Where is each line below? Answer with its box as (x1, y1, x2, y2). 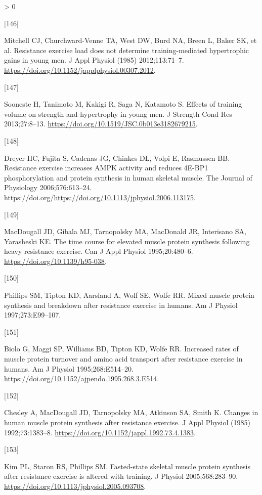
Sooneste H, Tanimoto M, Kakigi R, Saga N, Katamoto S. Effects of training (4, 99, 242, 109)
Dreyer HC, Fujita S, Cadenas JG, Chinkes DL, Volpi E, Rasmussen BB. (4, 152, 230, 163)
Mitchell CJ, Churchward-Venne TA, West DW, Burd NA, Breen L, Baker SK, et (4, 35, 257, 46)
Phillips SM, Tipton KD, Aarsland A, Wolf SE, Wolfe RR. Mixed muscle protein (4, 290, 254, 300)
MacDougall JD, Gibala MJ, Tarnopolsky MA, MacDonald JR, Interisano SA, (4, 226, 246, 237)
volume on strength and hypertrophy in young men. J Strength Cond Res (4, 108, 232, 119)
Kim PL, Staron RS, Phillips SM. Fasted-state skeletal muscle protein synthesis (4, 461, 251, 471)
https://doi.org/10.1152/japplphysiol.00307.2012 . (4, 64, 156, 75)
